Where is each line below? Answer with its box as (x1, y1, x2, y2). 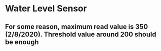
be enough (5, 38, 39, 46)
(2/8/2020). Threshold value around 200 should (5, 30, 157, 38)
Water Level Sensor (5, 3, 87, 14)
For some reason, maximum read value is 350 (5, 23, 148, 31)
